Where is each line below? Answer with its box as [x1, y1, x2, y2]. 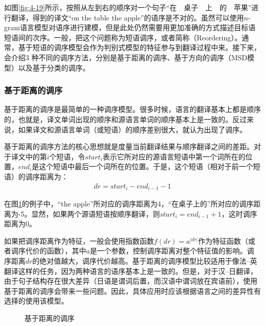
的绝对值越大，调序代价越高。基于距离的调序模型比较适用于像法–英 [32, 255, 257, 266]
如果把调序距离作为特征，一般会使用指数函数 [4, 235, 154, 246]
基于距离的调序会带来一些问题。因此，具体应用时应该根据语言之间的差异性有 [4, 285, 261, 296]
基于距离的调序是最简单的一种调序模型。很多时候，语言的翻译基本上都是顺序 [4, 104, 261, 114]
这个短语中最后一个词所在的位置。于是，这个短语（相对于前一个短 [39, 161, 260, 172]
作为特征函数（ [198, 235, 248, 246]
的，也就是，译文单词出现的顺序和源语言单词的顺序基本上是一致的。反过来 [4, 113, 254, 124]
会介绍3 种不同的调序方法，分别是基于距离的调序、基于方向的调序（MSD [4, 52, 247, 62]
